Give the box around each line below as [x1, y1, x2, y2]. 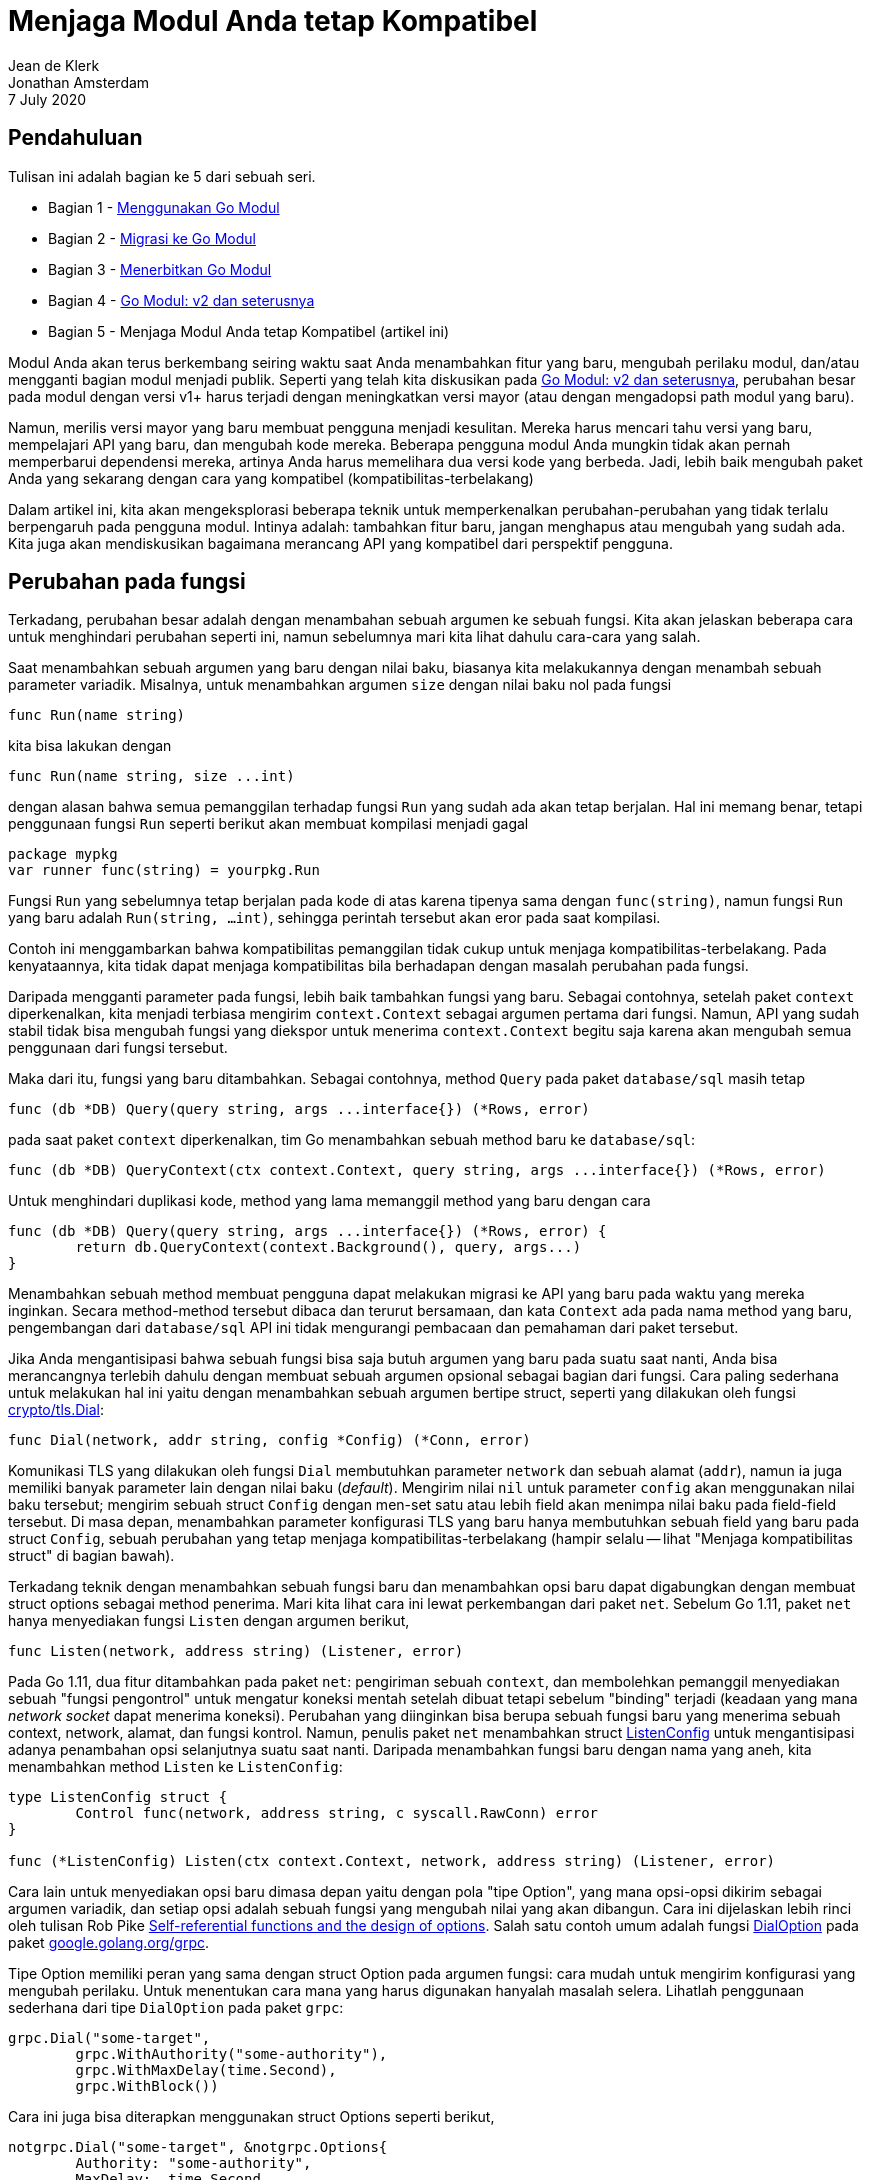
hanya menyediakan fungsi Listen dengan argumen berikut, [8, 1612, 410, 1630]
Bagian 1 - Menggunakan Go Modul [48, 198, 280, 216]
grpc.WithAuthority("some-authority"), [75, 2046, 388, 2063]
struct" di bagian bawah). [8, 1547, 175, 1565]
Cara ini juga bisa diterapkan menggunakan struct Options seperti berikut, [8, 2108, 495, 2126]
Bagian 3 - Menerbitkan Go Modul [48, 260, 272, 278]
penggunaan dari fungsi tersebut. [8, 1039, 228, 1057]
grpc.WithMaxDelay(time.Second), [75, 2062, 337, 2079]
